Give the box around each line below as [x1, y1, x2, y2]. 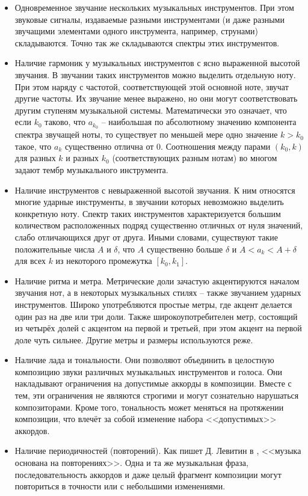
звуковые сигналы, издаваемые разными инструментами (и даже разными [14, 13, 285, 25]
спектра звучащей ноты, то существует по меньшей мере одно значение [14, 128, 278, 141]
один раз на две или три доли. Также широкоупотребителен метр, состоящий [14, 310, 298, 322]
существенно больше [146, 242, 223, 255]
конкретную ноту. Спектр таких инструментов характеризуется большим [14, 207, 281, 219]
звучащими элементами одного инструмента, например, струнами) [14, 25, 259, 37]
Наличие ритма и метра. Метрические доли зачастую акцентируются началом [14, 274, 300, 287]
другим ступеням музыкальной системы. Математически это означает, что [14, 103, 287, 116]
